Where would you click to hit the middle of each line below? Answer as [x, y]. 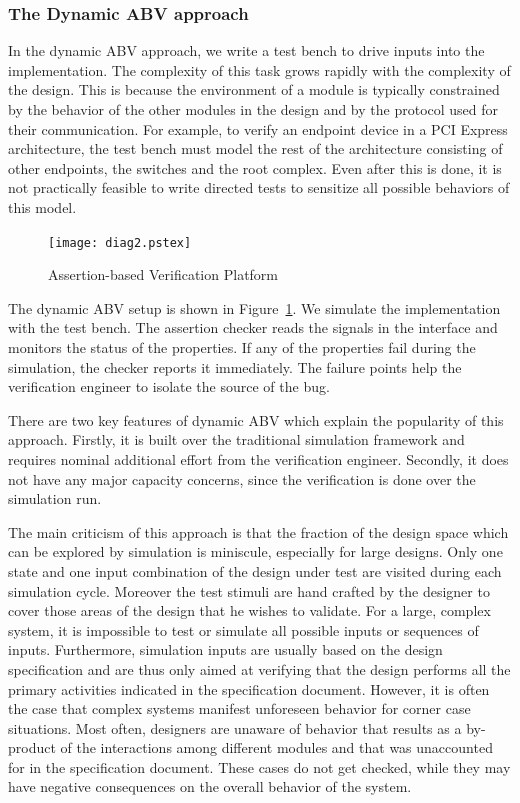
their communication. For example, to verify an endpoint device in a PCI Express [258, 128]
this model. [42, 206]
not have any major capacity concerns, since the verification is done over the [242, 478]
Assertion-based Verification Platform [163, 274]
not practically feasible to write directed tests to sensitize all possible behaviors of [259, 187]
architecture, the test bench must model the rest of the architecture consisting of [255, 148]
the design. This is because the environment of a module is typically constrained [254, 89]
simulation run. [55, 498]
